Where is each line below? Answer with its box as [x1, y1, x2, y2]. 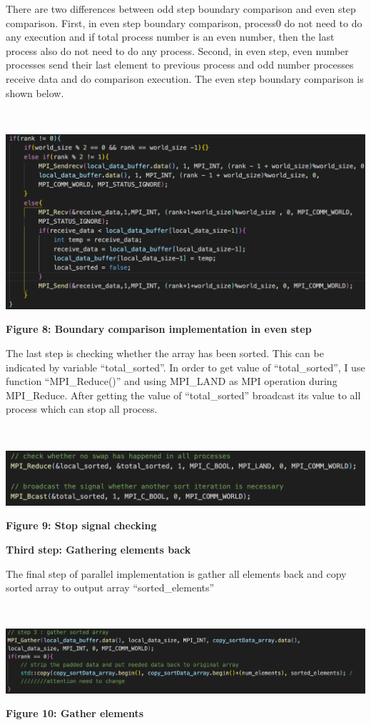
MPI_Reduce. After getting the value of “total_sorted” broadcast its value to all [6, 387, 361, 402]
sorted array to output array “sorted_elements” [6, 580, 215, 595]
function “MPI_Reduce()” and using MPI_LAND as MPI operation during [6, 374, 337, 389]
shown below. [6, 85, 64, 100]
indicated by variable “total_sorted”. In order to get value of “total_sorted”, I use [6, 359, 365, 374]
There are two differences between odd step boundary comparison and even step [6, 1, 356, 16]
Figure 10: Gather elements [6, 706, 144, 721]
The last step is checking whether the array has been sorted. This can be [6, 346, 324, 361]
